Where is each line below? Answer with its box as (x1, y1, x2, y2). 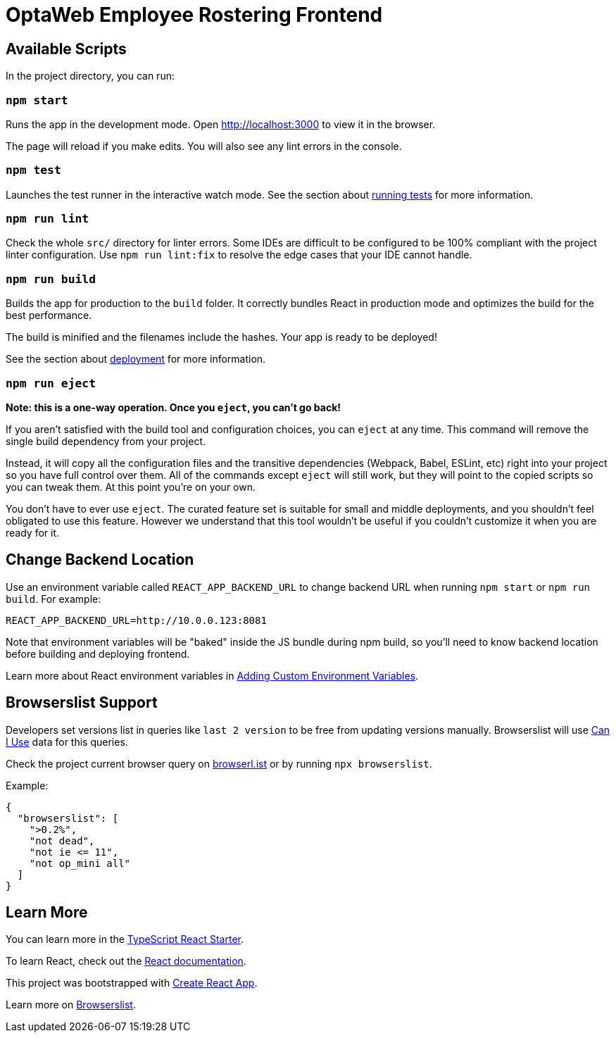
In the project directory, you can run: (6, 70, 175, 82)
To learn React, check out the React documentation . (6, 955, 246, 968)
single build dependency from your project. (6, 434, 206, 447)
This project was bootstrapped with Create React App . (6, 977, 258, 989)
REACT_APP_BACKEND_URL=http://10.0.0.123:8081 (6, 614, 267, 626)
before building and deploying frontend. (6, 647, 190, 660)
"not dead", (29, 834, 95, 846)
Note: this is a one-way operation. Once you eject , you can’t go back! (6, 401, 341, 413)
